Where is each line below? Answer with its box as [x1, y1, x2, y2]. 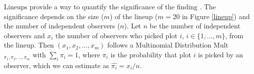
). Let [124, 21, 141, 31]
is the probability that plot [110, 49, 191, 59]
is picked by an [198, 49, 243, 59]
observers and [4, 30, 45, 40]
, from [225, 30, 244, 40]
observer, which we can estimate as [4, 60, 109, 70]
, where [78, 49, 101, 59]
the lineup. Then [4, 40, 54, 50]
